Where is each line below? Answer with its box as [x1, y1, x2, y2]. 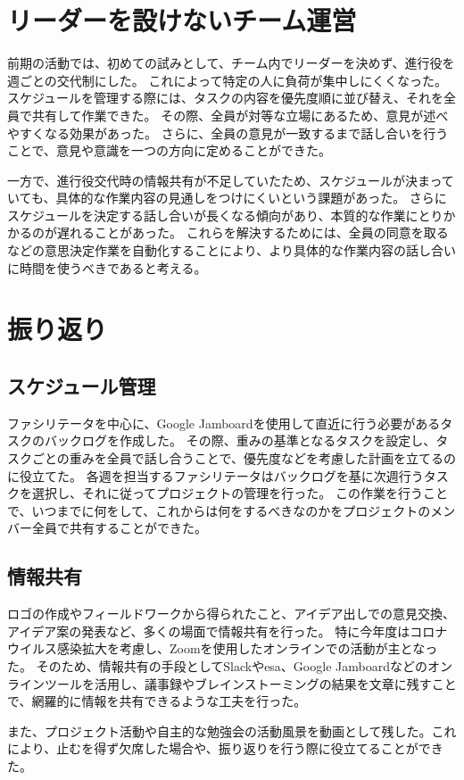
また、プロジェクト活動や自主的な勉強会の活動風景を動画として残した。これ [7, 721, 457, 740]
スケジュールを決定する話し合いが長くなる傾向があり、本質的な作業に [7, 205, 418, 224]
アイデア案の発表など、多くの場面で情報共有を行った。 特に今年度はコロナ [7, 621, 448, 640]
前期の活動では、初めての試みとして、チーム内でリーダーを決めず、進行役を [7, 54, 455, 72]
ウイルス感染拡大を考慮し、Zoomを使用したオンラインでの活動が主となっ [7, 639, 438, 658]
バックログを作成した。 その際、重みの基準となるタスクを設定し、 [44, 431, 436, 450]
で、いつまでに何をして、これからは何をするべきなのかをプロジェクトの [7, 501, 431, 519]
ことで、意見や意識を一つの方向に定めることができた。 [7, 141, 332, 160]
